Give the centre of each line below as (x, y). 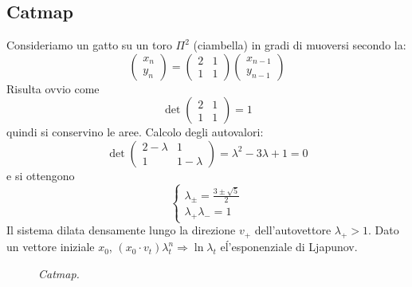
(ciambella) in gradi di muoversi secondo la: (300, 45)
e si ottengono (41, 175)
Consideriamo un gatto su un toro (89, 45)
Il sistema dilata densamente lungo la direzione (121, 230)
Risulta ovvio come (53, 88)
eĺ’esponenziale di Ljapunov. (289, 247)
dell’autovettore (293, 230)
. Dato (384, 230)
